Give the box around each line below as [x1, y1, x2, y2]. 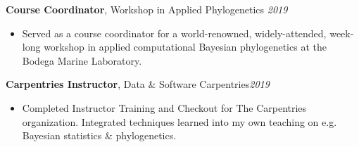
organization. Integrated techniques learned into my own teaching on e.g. [22, 114, 337, 129]
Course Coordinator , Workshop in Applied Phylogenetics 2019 [6, 2, 288, 16]
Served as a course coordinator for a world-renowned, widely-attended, [22, 25, 327, 40]
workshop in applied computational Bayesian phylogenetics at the [44, 39, 327, 54]
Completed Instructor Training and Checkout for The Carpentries [22, 100, 307, 115]
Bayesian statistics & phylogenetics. [22, 128, 177, 143]
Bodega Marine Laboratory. [22, 53, 142, 68]
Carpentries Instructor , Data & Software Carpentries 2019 [6, 77, 270, 91]
